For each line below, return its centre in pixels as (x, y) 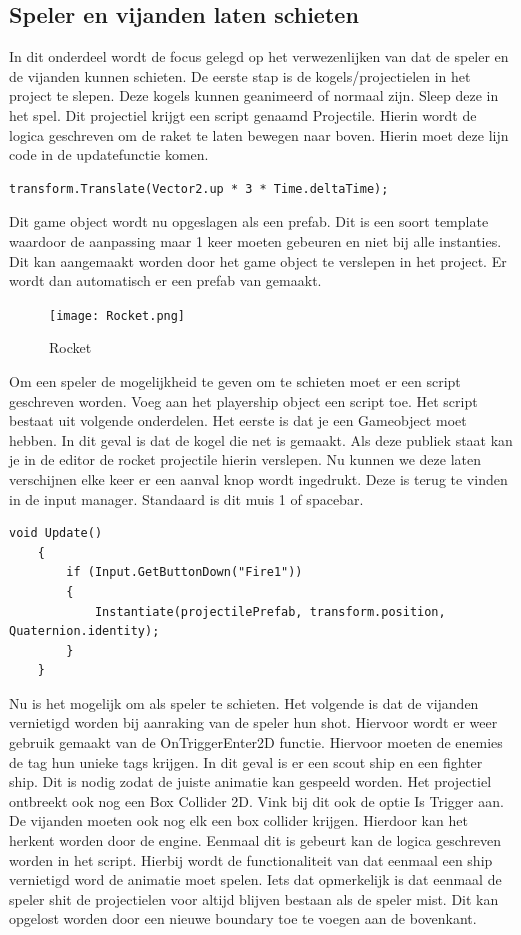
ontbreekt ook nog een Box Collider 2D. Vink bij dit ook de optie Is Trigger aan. (256, 800)
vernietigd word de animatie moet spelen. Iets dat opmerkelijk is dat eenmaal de (255, 879)
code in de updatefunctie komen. (109, 154)
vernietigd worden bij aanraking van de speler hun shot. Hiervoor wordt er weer (253, 722)
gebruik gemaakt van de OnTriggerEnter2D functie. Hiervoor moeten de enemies (256, 742)
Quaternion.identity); (84, 631)
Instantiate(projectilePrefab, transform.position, (270, 611)
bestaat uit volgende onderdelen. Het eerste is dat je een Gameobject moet (238, 420)
